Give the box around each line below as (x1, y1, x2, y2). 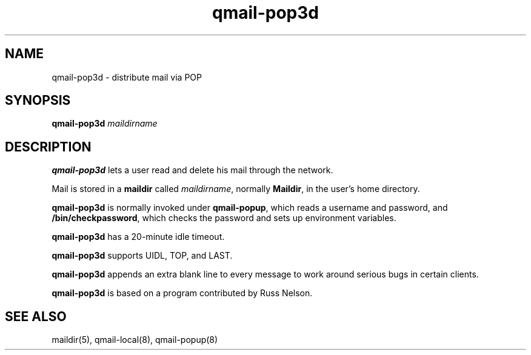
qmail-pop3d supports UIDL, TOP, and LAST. (52, 250, 233, 261)
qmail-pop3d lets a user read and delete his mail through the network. (52, 165, 333, 176)
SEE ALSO (5, 308, 67, 324)
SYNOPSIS (5, 93, 71, 108)
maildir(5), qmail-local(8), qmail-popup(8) (52, 334, 218, 345)
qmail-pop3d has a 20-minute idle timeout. (52, 231, 225, 242)
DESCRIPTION (5, 139, 92, 154)
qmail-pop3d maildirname (52, 118, 158, 129)
